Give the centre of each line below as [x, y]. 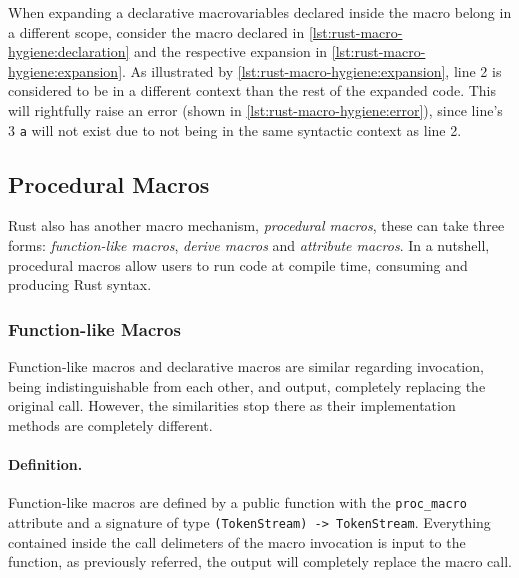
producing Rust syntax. [80, 284]
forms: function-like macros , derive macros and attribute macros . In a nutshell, [249, 245]
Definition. [45, 463]
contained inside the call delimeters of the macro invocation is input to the [237, 541]
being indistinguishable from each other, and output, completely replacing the [247, 385]
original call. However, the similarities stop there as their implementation [232, 405]
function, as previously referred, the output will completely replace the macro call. [260, 561]
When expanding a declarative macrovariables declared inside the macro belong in [260, 12]
